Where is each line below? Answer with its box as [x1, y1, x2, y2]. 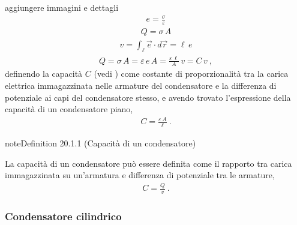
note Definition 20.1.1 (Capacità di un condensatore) [5, 137, 196, 149]
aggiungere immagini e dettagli [5, 1, 119, 13]
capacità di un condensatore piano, [5, 103, 133, 115]
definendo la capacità [5, 67, 83, 80]
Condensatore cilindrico [5, 209, 122, 224]
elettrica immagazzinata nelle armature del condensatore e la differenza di [5, 79, 277, 92]
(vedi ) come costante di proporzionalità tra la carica [94, 67, 289, 80]
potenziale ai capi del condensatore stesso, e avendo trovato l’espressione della [5, 91, 291, 103]
